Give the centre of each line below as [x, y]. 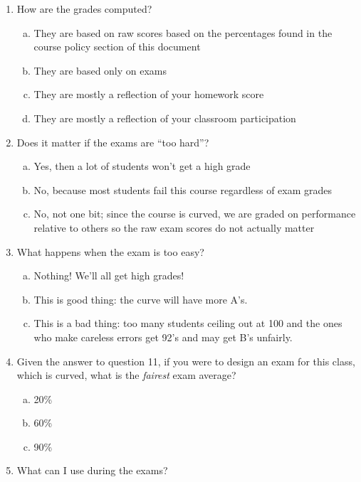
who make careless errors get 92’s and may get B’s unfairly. [163, 337]
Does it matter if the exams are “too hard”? [113, 142]
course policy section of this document [117, 47]
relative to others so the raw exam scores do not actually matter [174, 227]
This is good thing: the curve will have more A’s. [141, 299]
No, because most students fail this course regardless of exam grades [183, 189]
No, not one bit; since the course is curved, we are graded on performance [195, 214]
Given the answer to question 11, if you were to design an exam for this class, [186, 361]
